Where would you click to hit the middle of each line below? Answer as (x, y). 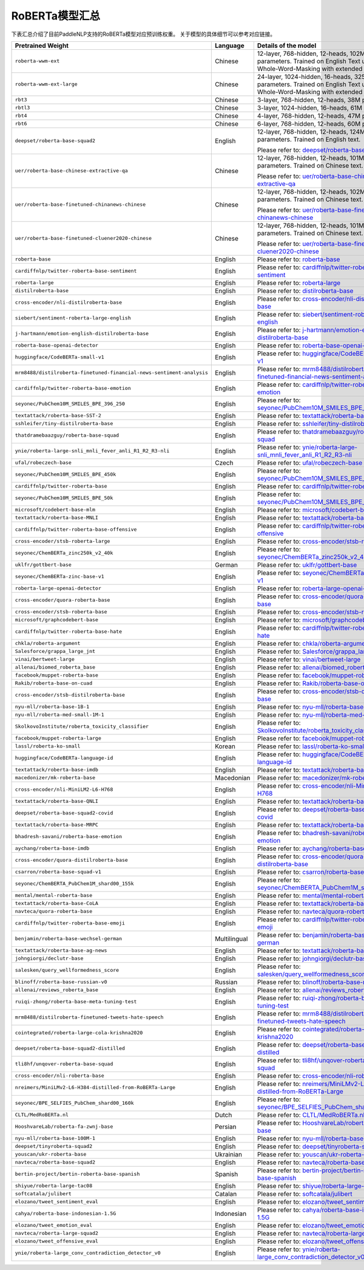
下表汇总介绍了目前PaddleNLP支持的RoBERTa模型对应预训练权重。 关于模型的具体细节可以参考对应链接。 (143, 34)
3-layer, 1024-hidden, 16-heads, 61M (310, 108)
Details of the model (287, 46)
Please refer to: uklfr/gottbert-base (307, 565)
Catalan (226, 1193)
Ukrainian (228, 1154)
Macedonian (232, 777)
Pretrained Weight (42, 46)
